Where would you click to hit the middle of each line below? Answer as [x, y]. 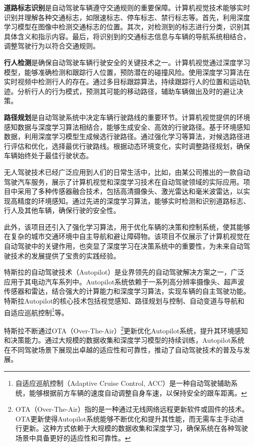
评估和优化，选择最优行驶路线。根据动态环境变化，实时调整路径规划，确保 [130, 146]
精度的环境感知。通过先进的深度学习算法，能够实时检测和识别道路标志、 [134, 200]
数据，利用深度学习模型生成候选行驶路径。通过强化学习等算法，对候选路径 [124, 136]
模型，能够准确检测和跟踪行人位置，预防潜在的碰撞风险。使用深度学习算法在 [127, 72]
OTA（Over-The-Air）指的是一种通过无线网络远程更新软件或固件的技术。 [132, 409]
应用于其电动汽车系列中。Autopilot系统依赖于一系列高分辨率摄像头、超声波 [124, 281]
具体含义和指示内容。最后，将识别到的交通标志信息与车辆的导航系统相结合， [127, 36]
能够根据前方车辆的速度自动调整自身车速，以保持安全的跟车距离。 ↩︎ [138, 392]
